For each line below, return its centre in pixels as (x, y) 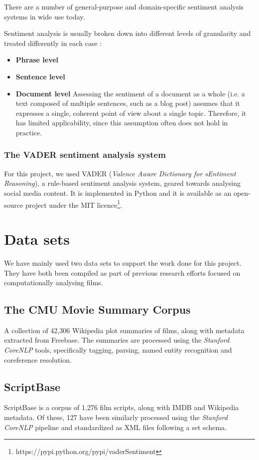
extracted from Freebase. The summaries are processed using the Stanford (117, 340)
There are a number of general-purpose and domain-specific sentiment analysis (124, 6)
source (14, 205)
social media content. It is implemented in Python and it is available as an (118, 193)
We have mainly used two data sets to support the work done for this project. (123, 262)
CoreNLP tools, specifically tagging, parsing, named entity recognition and (118, 350)
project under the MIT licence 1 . (74, 204)
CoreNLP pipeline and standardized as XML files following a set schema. (115, 427)
